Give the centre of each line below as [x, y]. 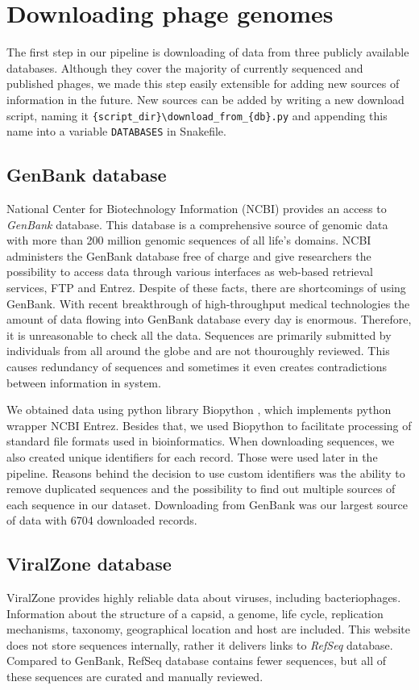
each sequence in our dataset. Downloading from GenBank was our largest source [207, 504]
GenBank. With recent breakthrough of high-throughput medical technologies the [208, 303]
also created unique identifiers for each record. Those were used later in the [192, 456]
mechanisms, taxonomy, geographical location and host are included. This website [208, 629]
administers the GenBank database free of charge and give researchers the [189, 255]
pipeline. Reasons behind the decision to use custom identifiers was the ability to [206, 473]
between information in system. [84, 382]
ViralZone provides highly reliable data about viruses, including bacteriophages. [204, 598]
